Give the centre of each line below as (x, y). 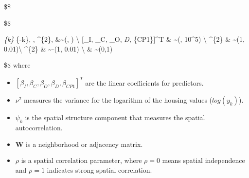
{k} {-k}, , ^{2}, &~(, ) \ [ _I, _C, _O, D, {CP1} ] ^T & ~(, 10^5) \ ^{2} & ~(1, (124, 39)
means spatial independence (204, 160)
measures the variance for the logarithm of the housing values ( (118, 100)
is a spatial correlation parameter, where (81, 160)
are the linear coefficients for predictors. (144, 82)
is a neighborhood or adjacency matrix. (84, 144)
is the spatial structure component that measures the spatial (115, 117)
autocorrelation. (39, 128)
